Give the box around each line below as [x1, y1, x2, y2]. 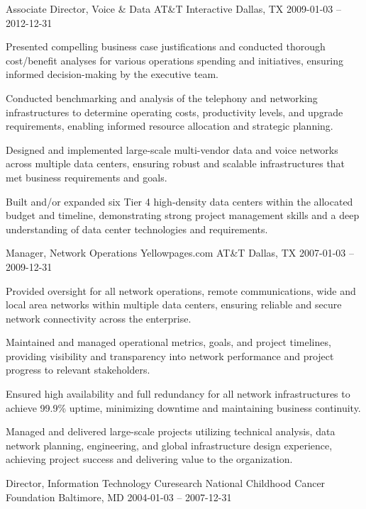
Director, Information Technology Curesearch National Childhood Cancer [6, 476, 326, 491]
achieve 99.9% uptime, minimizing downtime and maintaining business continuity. [6, 400, 361, 415]
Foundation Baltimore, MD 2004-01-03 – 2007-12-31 [6, 489, 232, 504]
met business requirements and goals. [6, 169, 167, 184]
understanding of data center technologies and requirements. [6, 221, 268, 236]
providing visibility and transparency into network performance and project [6, 348, 334, 363]
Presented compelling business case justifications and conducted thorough [6, 39, 326, 54]
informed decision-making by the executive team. [6, 67, 218, 82]
